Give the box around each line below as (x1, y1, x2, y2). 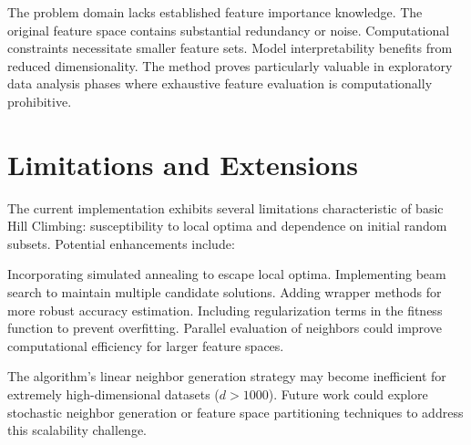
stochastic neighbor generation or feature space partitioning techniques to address (7, 402, 464, 421)
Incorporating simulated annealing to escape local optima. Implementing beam (7, 264, 446, 284)
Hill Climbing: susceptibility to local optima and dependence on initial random (7, 216, 447, 235)
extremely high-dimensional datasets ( (7, 385, 220, 404)
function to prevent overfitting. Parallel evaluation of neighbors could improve (7, 318, 442, 337)
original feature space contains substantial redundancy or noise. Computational (7, 20, 450, 39)
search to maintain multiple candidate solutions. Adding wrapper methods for (7, 283, 442, 302)
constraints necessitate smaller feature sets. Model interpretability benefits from (7, 38, 453, 57)
